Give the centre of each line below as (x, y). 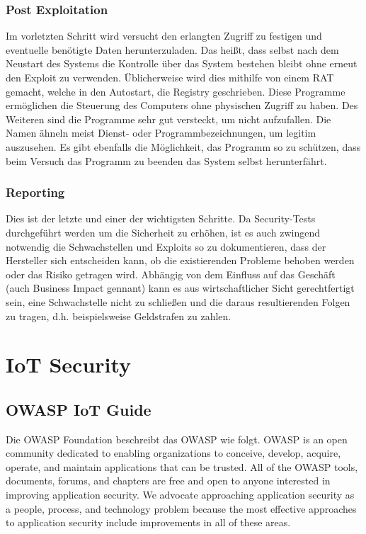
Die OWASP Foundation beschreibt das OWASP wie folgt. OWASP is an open (177, 439)
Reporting (35, 192)
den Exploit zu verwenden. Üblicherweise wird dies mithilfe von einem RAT (170, 77)
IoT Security (69, 364)
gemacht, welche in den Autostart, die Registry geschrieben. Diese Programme (176, 91)
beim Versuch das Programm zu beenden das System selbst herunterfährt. (166, 160)
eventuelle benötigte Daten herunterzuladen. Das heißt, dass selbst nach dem (172, 49)
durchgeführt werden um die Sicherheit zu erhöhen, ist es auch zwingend (163, 232)
